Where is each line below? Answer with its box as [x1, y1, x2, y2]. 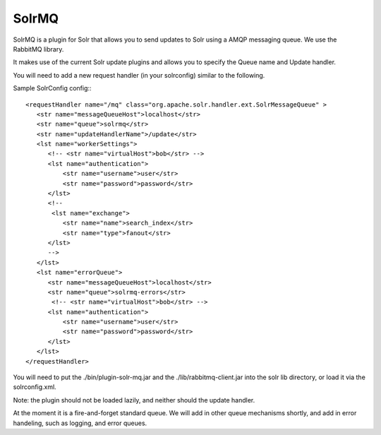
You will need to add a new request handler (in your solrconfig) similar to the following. [13, 71, 265, 79]
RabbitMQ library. [13, 44, 64, 53]
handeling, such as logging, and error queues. [13, 419, 147, 427]
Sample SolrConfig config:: [13, 84, 92, 93]
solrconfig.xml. [13, 383, 56, 391]
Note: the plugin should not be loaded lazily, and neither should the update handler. [13, 395, 255, 404]
